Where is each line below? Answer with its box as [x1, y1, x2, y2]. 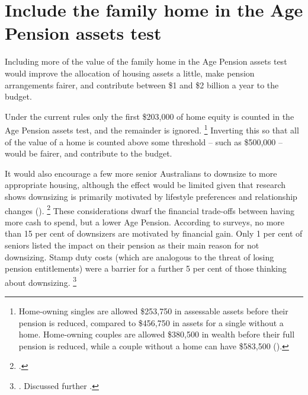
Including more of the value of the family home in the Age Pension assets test [5, 55, 287, 68]
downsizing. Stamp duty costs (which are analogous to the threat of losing [5, 250, 274, 263]
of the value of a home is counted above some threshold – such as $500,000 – [5, 135, 283, 148]
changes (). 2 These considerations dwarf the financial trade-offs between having [5, 202, 294, 216]
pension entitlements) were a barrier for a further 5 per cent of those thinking [5, 262, 287, 275]
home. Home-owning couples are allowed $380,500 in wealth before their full [18, 328, 295, 340]
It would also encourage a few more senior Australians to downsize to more [5, 167, 277, 179]
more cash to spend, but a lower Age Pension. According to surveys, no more [5, 215, 285, 228]
